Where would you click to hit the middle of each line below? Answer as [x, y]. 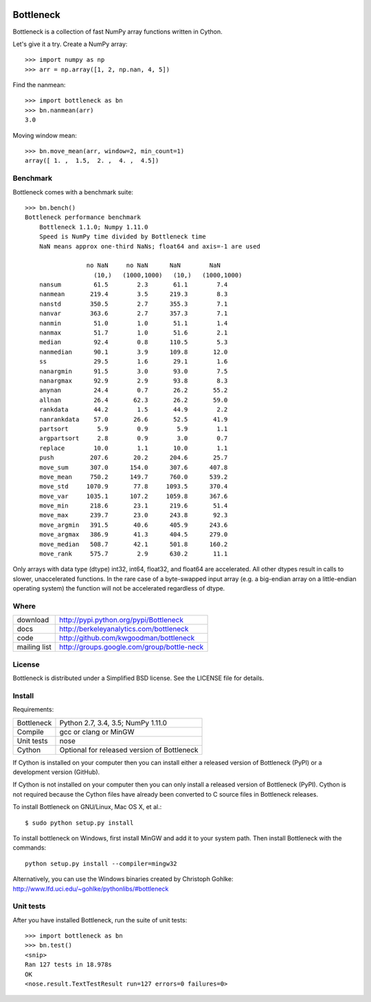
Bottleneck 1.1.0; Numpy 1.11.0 [93, 227]
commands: [30, 847]
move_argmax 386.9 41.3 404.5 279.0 [133, 535]
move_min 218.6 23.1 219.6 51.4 [133, 506]
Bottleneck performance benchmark [83, 217]
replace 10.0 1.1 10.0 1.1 [133, 448]
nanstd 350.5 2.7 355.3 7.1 [133, 304]
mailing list [34, 647]
